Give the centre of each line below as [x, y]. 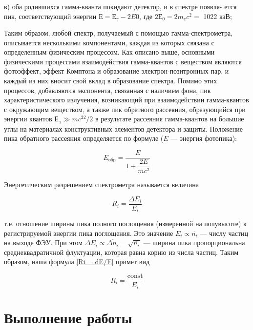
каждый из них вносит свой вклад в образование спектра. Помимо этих [111, 81]
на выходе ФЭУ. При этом [43, 243]
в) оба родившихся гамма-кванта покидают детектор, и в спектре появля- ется [120, 6]
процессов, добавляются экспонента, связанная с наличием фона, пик [107, 90]
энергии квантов [28, 119]
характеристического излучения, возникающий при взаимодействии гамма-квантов [126, 100]
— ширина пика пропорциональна [194, 243]
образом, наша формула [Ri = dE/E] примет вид [77, 262]
